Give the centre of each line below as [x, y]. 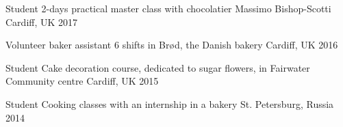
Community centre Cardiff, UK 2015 [82, 81]
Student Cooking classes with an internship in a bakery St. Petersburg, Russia [170, 103]
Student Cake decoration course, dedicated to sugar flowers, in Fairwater [158, 67]
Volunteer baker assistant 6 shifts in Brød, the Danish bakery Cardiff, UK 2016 [172, 45]
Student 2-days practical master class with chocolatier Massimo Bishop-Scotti [168, 8]
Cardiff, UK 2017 [42, 22]
